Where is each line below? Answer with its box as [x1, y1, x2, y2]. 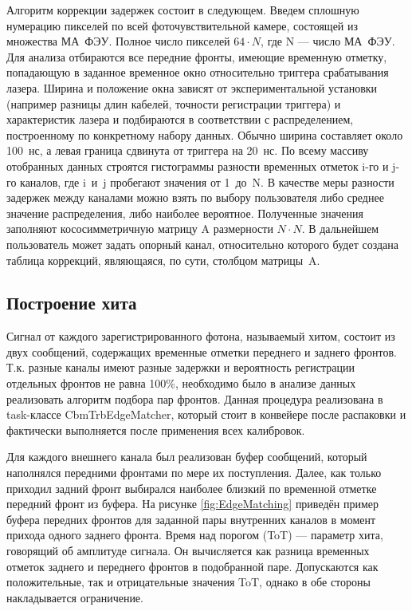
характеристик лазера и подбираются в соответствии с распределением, [6, 111, 354, 128]
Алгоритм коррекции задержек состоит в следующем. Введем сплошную [6, 2, 359, 18]
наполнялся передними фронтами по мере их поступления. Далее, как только [6, 464, 382, 481]
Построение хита [6, 290, 137, 315]
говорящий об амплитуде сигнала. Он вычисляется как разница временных [6, 542, 370, 559]
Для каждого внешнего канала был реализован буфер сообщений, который [6, 448, 367, 465]
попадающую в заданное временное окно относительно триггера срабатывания [6, 64, 389, 81]
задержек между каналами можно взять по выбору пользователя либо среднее [6, 189, 384, 206]
